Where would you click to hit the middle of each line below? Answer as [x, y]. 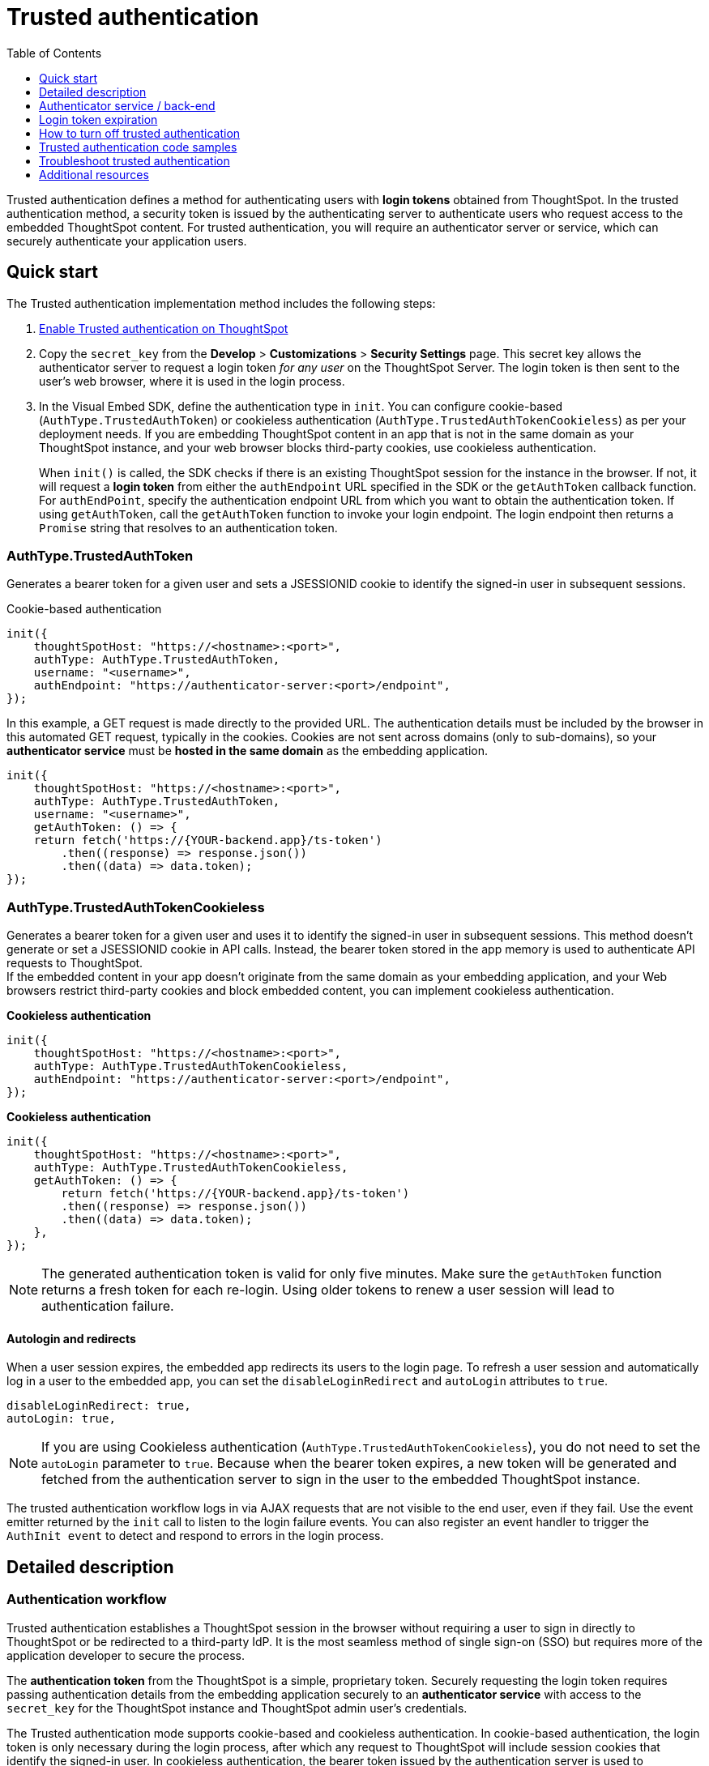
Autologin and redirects [71, 1338]
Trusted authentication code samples [138, 147]
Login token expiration [98, 119]
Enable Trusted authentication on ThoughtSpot [164, 328]
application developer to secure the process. [126, 1655]
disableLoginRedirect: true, [99, 1406]
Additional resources [94, 174]
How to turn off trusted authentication [140, 133]
